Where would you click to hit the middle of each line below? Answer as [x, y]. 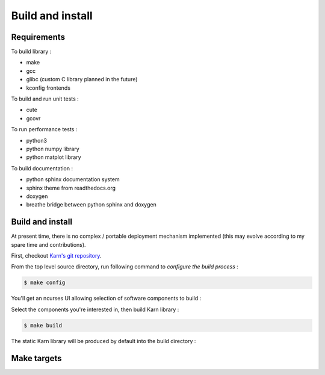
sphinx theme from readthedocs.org [71, 188]
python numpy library [53, 149]
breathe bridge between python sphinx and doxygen [91, 205]
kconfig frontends [48, 88]
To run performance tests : [44, 129]
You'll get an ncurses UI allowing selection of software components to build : [106, 299]
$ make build [43, 325]
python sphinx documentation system [73, 179]
